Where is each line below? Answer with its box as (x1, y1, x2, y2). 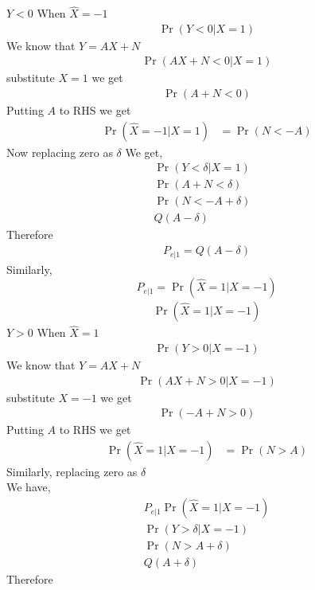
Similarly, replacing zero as (6, 463, 138, 479)
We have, (6, 479, 51, 495)
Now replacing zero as (6, 143, 113, 160)
